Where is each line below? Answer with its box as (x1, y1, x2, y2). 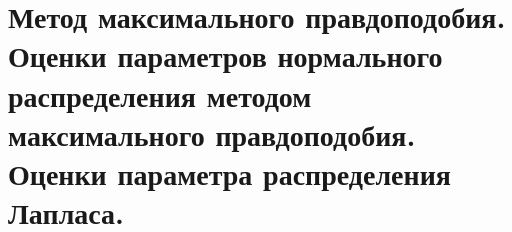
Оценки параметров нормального (8, 35, 443, 76)
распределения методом (8, 74, 312, 115)
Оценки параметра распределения (8, 152, 451, 193)
